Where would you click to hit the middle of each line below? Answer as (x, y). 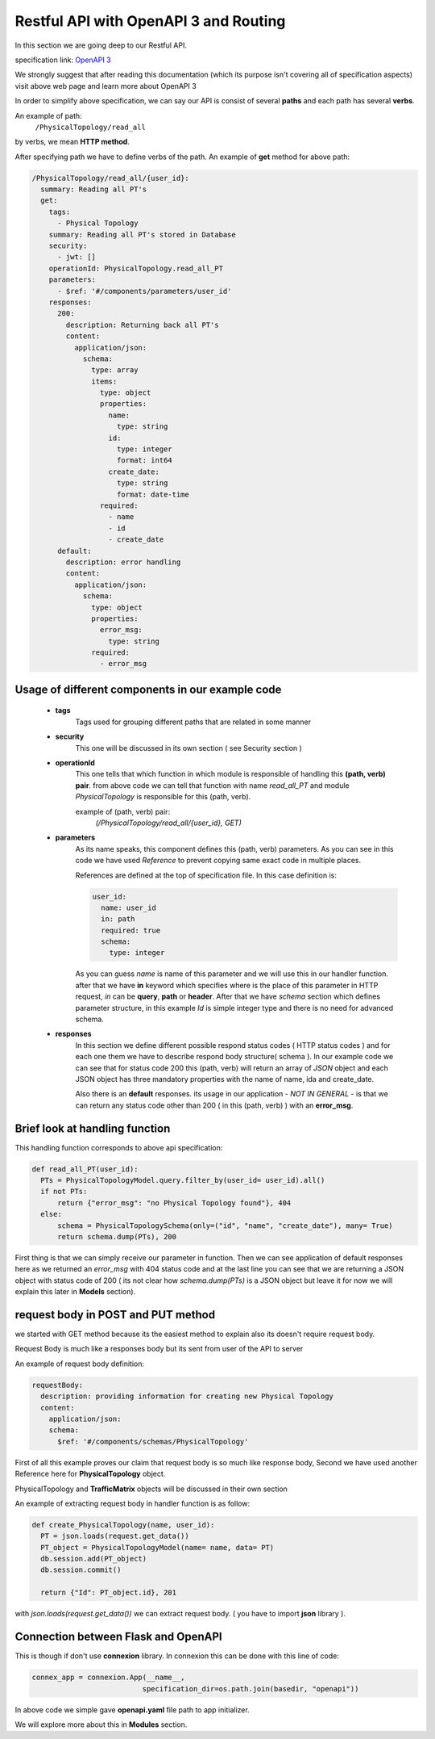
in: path (118, 919)
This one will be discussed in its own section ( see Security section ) (188, 748)
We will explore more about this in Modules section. (101, 1724)
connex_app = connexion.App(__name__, (108, 1678)
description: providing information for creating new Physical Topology (187, 1396)
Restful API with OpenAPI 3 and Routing (150, 21)
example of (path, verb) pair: (123, 811)
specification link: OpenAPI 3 (63, 60)
